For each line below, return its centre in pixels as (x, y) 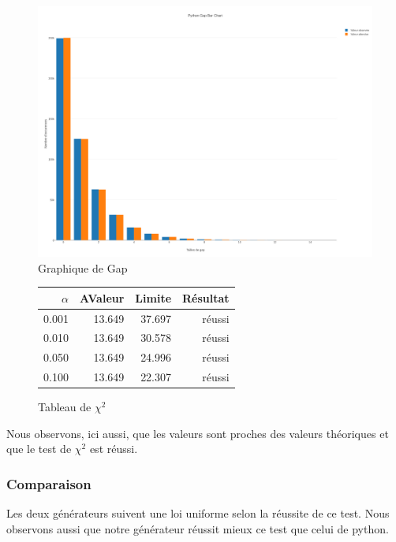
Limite (153, 297)
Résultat (206, 297)
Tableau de (65, 407)
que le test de (39, 449)
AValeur (102, 297)
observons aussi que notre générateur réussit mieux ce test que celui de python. (198, 528)
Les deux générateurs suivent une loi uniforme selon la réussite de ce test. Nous (198, 513)
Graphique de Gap (83, 267)
